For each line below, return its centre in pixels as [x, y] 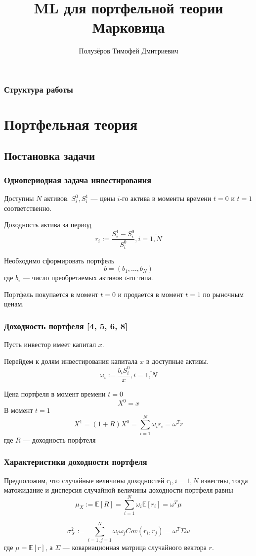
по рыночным [223, 294]
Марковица [128, 27]
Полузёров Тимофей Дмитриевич [128, 51]
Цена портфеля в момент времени [55, 393]
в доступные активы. [177, 361]
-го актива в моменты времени [166, 198]
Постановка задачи [50, 155]
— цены [103, 198]
